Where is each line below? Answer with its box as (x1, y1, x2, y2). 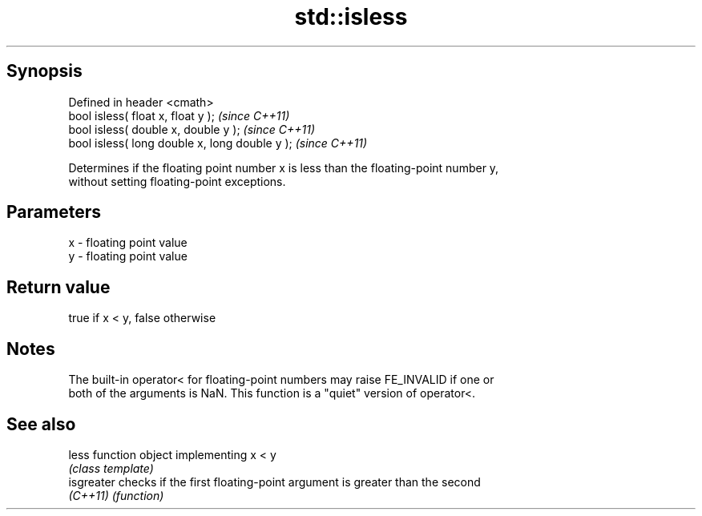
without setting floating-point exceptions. (68, 174, 286, 188)
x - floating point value (68, 236, 188, 250)
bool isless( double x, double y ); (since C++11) (68, 122, 315, 136)
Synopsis (6, 61, 83, 82)
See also (6, 413, 76, 434)
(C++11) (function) (68, 488, 164, 502)
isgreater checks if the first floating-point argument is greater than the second (68, 474, 481, 489)
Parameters (6, 202, 101, 223)
